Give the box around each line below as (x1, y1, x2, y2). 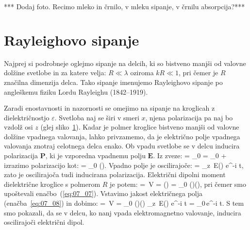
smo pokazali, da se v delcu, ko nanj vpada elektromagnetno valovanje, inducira (4, 207, 241, 217)
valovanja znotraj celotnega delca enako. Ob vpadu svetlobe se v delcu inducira (4, 141, 240, 151)
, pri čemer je (179, 67, 218, 78)
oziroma (130, 67, 154, 78)
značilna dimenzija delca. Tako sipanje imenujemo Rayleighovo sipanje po (4, 77, 223, 87)
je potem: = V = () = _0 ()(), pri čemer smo (110, 179, 246, 189)
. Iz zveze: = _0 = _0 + (153, 150, 227, 161)
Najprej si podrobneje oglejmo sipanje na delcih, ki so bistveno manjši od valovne (4, 58, 246, 68)
